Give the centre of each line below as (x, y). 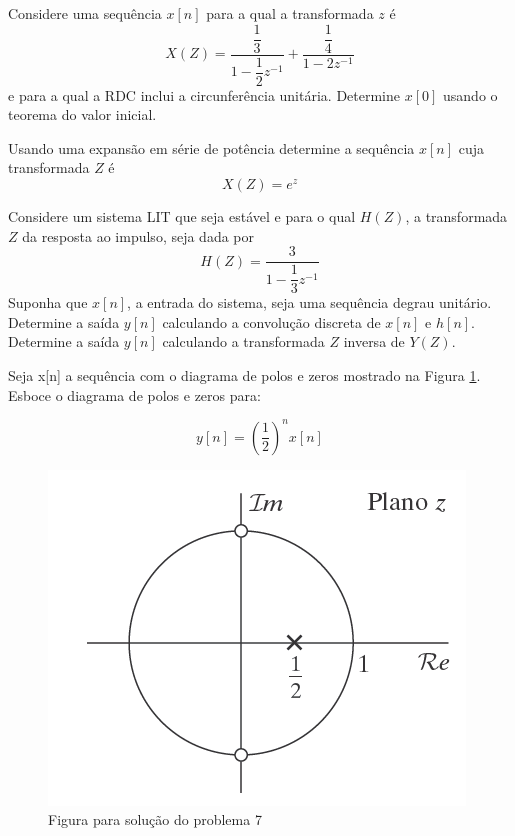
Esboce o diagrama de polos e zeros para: (134, 394)
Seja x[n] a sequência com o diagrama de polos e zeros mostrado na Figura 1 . (244, 374)
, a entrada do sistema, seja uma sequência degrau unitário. (309, 302)
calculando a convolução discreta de (271, 321)
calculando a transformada (243, 341)
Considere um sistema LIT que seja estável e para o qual (182, 215)
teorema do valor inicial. (82, 114)
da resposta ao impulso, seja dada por (138, 235)
